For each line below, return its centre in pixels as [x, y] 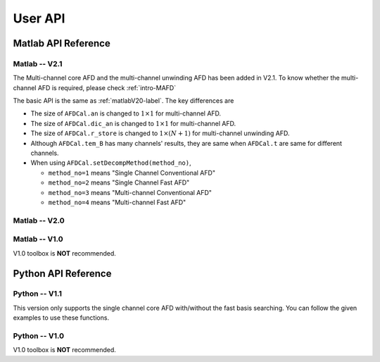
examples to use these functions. [61, 318]
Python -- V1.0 [39, 336]
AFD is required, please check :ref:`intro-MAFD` [107, 87]
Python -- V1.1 [38, 294]
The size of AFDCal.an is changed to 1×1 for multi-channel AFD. [126, 113]
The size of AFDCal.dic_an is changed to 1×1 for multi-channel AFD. [133, 123]
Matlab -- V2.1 [38, 63]
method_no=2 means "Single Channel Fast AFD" [119, 182]
